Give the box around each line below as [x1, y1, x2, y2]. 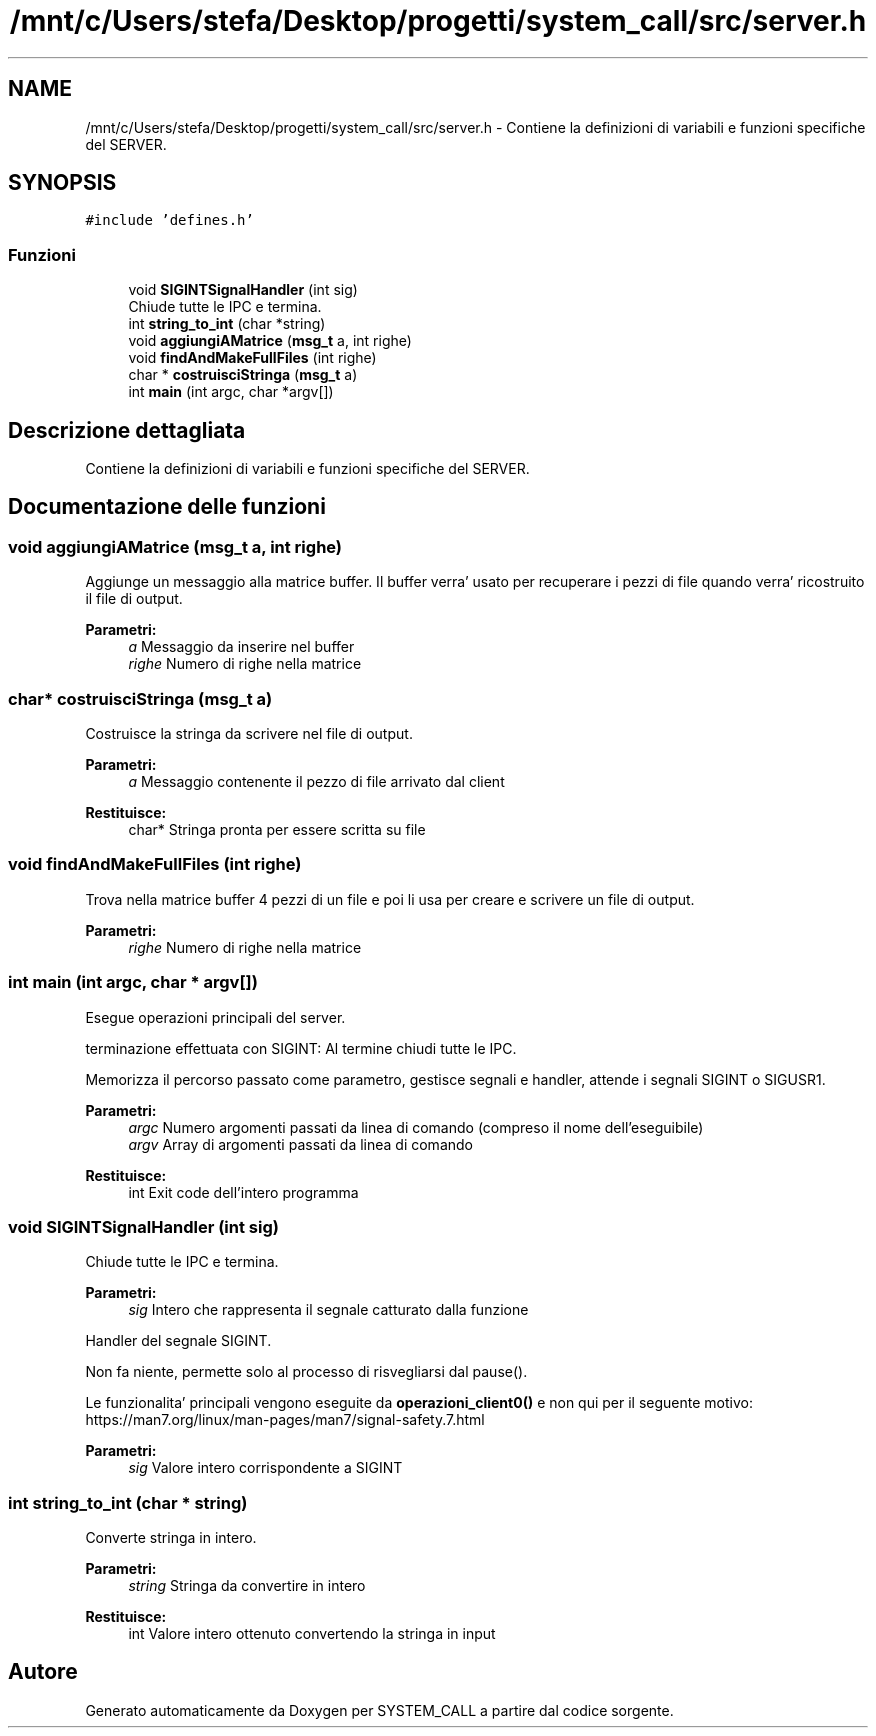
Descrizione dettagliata [8, 417, 246, 443]
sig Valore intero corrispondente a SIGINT [128, 1459, 403, 1477]
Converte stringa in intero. [85, 1529, 257, 1546]
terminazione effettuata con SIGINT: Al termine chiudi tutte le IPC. [85, 1039, 517, 1057]
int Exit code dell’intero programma [128, 1183, 359, 1201]
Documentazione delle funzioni [8, 494, 326, 520]
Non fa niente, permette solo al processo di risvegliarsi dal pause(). [85, 1363, 528, 1381]
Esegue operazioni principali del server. [85, 1008, 346, 1026]
